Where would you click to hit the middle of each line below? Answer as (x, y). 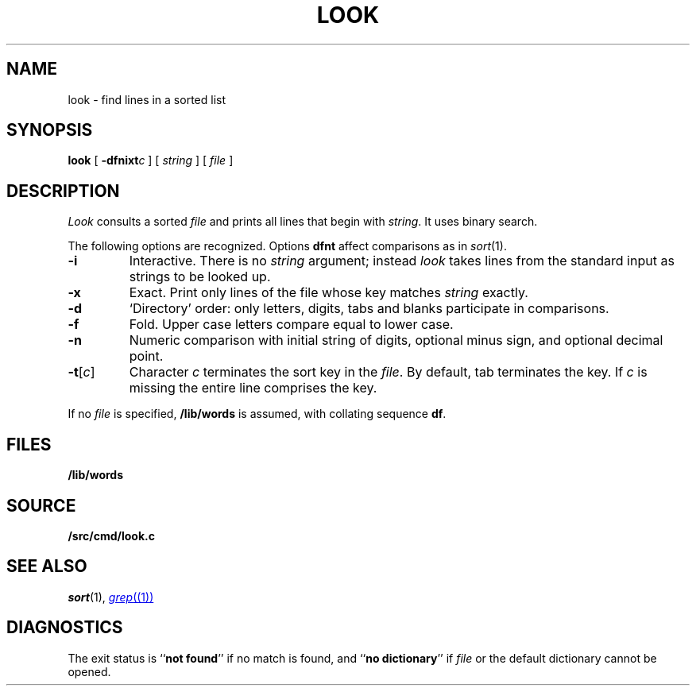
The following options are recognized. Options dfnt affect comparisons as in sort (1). (287, 246)
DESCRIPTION (63, 191)
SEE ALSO (47, 566)
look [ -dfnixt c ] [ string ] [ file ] (151, 160)
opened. (89, 671)
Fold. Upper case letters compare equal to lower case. (291, 325)
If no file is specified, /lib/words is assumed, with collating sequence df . (257, 414)
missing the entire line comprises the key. (253, 388)
